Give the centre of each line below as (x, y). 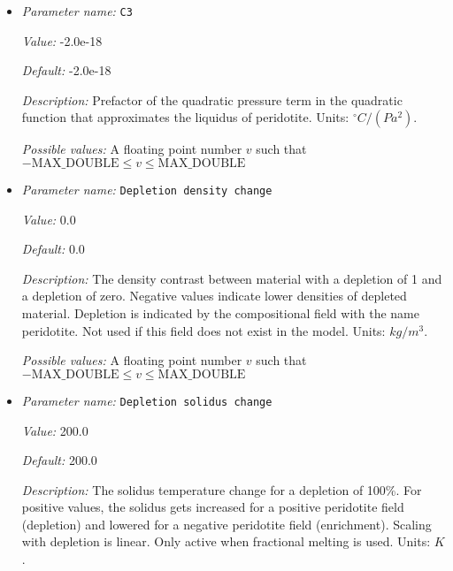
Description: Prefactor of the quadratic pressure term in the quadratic (212, 99)
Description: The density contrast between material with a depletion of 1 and (232, 278)
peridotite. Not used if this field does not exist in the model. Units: (203, 330)
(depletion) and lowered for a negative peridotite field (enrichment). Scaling (226, 524)
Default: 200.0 (59, 460)
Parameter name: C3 (77, 11)
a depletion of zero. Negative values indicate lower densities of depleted (214, 296)
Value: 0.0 (49, 219)
